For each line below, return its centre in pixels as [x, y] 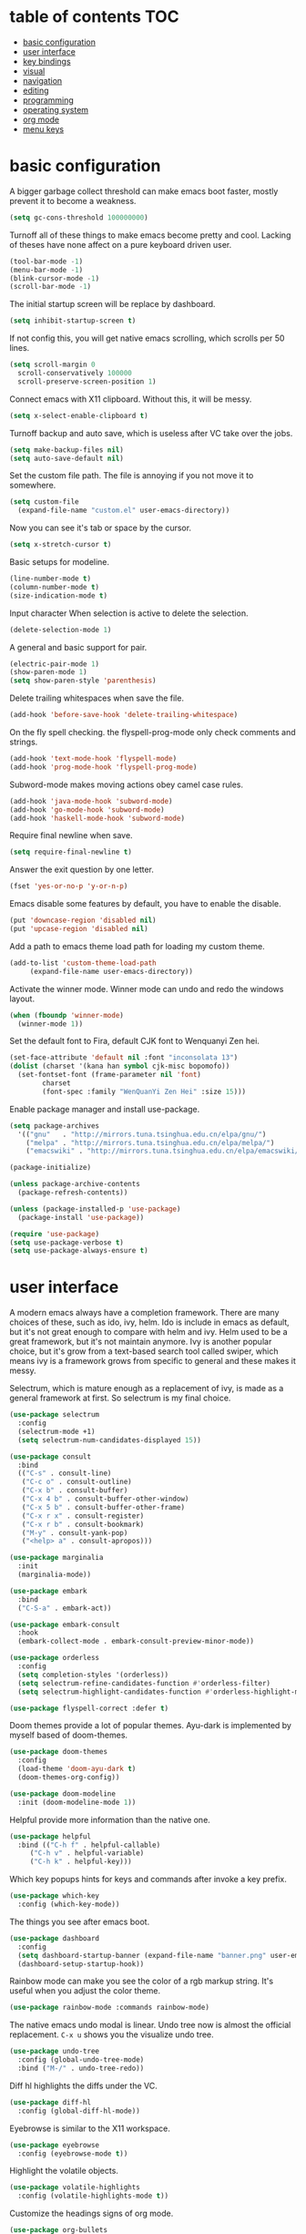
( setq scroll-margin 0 [52, 365]
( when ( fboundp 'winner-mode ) [67, 1015]
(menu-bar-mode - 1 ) [46, 270]
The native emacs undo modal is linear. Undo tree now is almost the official [150, 2025]
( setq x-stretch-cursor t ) [61, 545]
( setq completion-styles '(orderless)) [93, 1675]
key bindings [46, 61]
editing [36, 90]
